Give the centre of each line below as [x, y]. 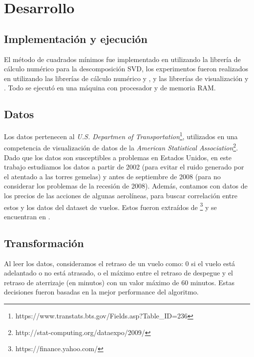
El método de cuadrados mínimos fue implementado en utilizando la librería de [122, 59]
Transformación [44, 242]
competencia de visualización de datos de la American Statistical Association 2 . [121, 147]
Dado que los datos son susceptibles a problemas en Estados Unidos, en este [118, 157]
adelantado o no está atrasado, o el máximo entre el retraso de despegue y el [119, 273]
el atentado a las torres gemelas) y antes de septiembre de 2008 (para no [112, 176]
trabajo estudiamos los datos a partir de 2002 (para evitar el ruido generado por [124, 167]
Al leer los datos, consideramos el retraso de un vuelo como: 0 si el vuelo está [120, 263]
